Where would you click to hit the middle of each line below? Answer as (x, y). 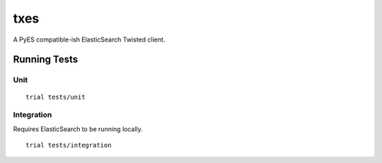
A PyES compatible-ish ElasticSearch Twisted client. (89, 40)
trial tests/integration (69, 145)
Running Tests (45, 60)
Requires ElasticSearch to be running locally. (78, 129)
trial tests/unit (56, 97)
